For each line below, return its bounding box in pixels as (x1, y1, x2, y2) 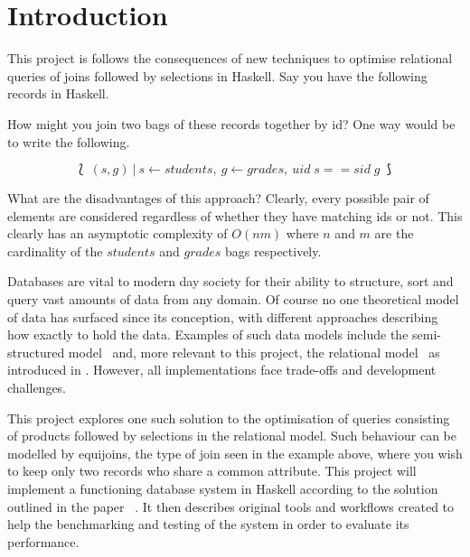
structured (7, 342, 65, 361)
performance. (7, 532, 80, 551)
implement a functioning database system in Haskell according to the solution (7, 479, 438, 497)
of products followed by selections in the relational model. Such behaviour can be (7, 426, 456, 445)
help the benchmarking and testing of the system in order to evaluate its (7, 515, 409, 534)
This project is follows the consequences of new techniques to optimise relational (7, 49, 453, 68)
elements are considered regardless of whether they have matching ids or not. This (7, 206, 463, 225)
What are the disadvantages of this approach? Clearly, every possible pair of (7, 189, 429, 208)
